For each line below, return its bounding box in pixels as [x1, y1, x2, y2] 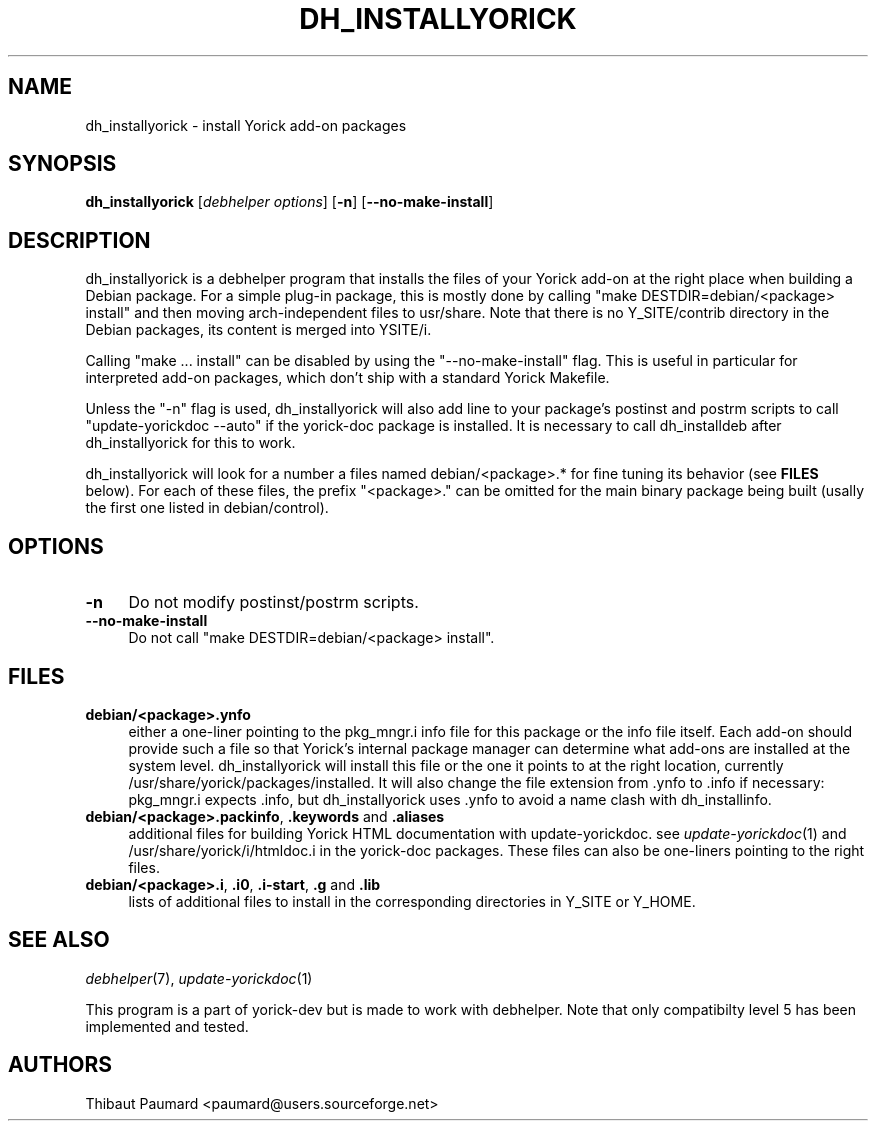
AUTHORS [8, 1052, 113, 1078]
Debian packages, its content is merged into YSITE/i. [85, 321, 432, 339]
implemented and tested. [85, 1017, 249, 1035]
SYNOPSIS [8, 151, 117, 177]
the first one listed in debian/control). [85, 499, 329, 517]
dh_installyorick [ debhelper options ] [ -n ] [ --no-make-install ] [85, 193, 494, 211]
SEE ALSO [8, 927, 110, 953]
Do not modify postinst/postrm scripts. [128, 592, 419, 613]
